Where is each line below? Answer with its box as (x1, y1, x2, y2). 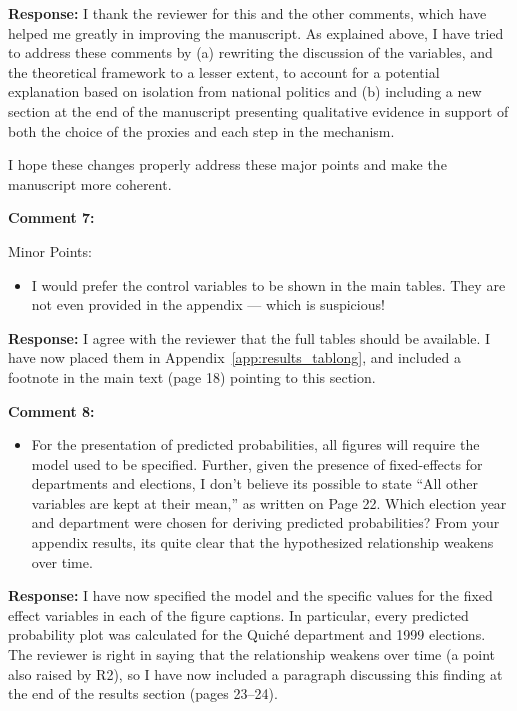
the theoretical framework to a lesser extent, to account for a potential (8, 61, 440, 82)
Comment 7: (8, 207, 95, 228)
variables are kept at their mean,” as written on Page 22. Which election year (31, 492, 507, 513)
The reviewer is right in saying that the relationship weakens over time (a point (8, 644, 495, 665)
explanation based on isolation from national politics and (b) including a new (8, 81, 482, 102)
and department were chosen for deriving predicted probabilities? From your (31, 512, 500, 533)
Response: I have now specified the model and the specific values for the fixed (8, 585, 493, 606)
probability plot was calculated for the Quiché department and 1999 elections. (8, 624, 486, 645)
